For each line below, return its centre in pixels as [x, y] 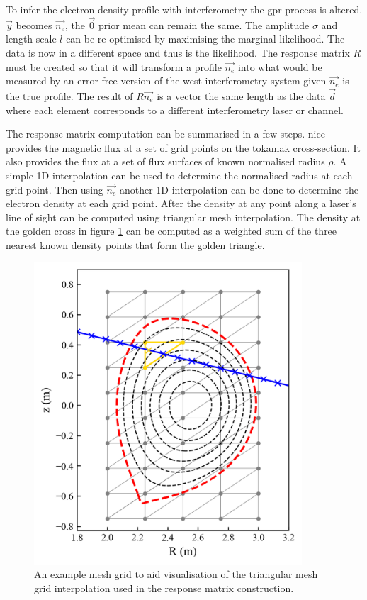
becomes [34, 24]
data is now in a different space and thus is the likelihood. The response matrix [178, 52]
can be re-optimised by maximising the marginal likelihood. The [205, 39]
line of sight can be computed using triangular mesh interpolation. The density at [183, 217]
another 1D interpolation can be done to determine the [239, 189]
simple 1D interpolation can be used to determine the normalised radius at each [179, 175]
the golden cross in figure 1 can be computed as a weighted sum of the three [171, 231]
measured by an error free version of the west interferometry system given [166, 80]
